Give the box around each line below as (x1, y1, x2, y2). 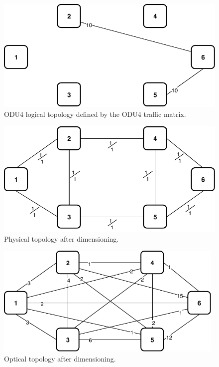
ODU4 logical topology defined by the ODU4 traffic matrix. (4, 108, 186, 119)
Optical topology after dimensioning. (4, 353, 116, 364)
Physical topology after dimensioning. (4, 233, 119, 244)
